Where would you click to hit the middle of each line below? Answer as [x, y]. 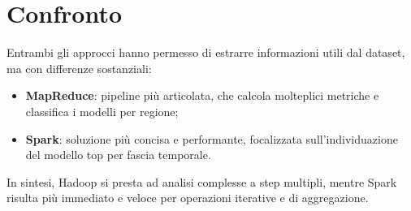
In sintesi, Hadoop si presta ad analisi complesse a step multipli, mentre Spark [202, 181]
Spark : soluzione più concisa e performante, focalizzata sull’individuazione [212, 138]
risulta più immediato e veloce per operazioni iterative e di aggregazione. [188, 198]
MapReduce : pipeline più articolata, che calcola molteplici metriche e [202, 95]
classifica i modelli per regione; [102, 111]
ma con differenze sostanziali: [79, 68]
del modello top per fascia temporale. [118, 155]
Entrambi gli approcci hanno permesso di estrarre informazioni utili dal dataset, [206, 52]
